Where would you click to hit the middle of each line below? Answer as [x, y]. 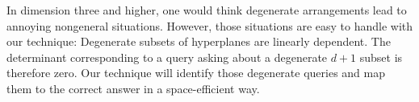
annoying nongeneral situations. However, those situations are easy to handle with [210, 25]
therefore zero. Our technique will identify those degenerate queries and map [196, 73]
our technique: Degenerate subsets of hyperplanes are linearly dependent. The [199, 41]
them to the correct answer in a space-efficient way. [133, 88]
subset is [381, 57]
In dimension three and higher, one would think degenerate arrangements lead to [207, 10]
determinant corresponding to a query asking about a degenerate [167, 57]
